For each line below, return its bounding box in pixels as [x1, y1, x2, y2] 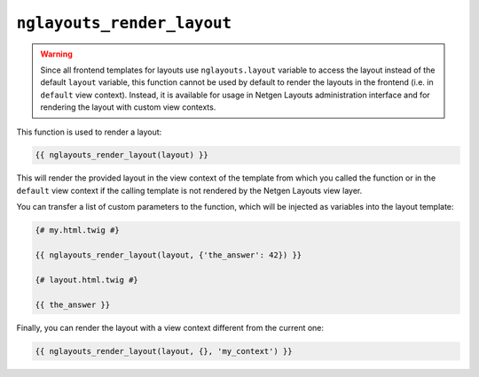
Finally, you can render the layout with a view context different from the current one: [16, 322, 324, 333]
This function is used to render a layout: [16, 127, 162, 137]
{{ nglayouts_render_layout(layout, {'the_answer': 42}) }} [35, 250, 302, 260]
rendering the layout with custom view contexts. [40, 102, 216, 112]
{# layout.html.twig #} [35, 274, 139, 285]
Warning [40, 49, 73, 59]
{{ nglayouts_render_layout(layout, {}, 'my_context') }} [35, 346, 293, 356]
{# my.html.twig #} [35, 226, 120, 235]
